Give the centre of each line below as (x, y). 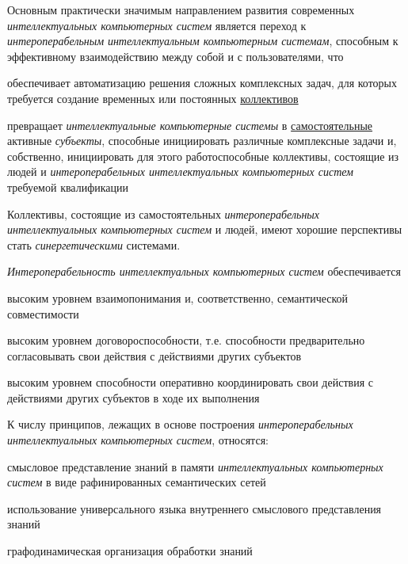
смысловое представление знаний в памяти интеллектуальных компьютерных (195, 466)
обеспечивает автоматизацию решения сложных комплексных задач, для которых (202, 83)
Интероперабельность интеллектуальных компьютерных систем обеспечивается (204, 271)
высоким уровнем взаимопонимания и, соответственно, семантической (178, 297)
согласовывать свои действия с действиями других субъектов (154, 355)
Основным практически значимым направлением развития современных (181, 10)
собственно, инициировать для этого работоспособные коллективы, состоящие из (203, 156)
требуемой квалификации (68, 187)
